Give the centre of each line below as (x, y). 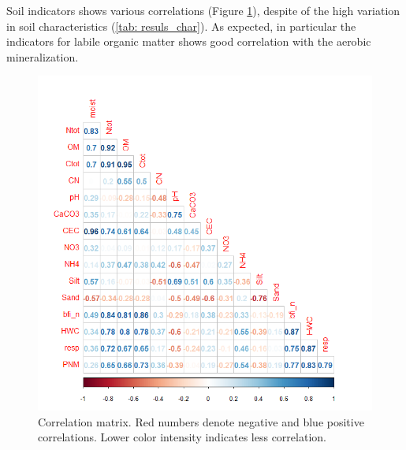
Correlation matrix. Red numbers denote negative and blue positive (201, 421)
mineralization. (43, 56)
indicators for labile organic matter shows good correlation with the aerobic (189, 41)
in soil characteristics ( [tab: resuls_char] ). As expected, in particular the (181, 26)
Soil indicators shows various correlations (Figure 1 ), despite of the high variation (203, 10)
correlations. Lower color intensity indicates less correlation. (182, 437)
